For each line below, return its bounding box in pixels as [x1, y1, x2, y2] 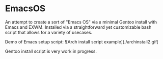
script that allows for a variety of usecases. [5, 29, 92, 35]
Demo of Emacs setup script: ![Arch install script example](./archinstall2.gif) [5, 39, 159, 44]
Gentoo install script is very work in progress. [5, 48, 97, 54]
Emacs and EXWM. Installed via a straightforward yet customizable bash [5, 24, 152, 30]
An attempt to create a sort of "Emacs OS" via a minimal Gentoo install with [5, 19, 157, 25]
